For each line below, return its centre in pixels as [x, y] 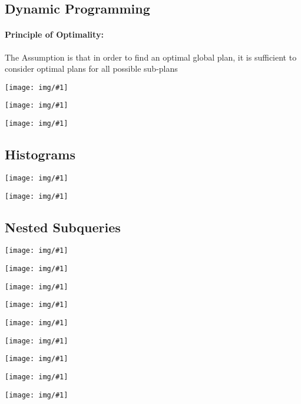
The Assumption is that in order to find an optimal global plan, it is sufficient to [151, 57]
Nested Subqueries [63, 227]
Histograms [40, 154]
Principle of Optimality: [54, 34]
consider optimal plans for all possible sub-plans [91, 69]
